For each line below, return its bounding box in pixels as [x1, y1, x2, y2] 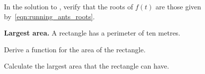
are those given [155, 1, 202, 11]
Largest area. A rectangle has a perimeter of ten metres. [4, 28, 181, 38]
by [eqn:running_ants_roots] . [4, 11, 95, 21]
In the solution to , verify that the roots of [4, 1, 133, 11]
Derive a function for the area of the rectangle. [4, 44, 146, 54]
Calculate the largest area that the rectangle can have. [4, 61, 169, 71]
